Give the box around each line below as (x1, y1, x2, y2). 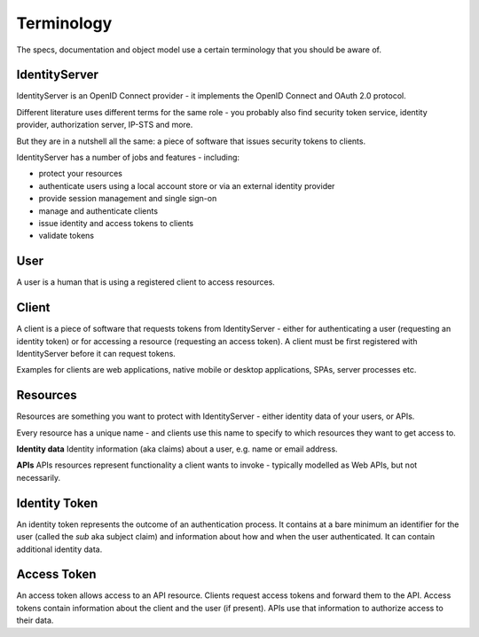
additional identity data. (16, 544, 103, 554)
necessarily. (16, 472, 61, 483)
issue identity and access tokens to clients (38, 217, 194, 228)
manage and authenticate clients (38, 205, 159, 216)
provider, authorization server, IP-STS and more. (16, 120, 193, 130)
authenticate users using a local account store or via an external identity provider (38, 180, 335, 191)
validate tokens (38, 231, 95, 241)
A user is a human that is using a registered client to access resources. (16, 277, 275, 287)
